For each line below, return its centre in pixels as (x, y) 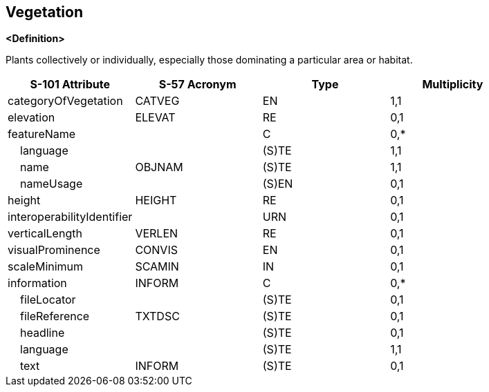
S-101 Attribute (70, 85)
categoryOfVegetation (65, 101)
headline (43, 333)
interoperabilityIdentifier (70, 217)
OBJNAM (159, 167)
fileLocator (48, 300)
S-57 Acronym (197, 85)
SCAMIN (157, 267)
